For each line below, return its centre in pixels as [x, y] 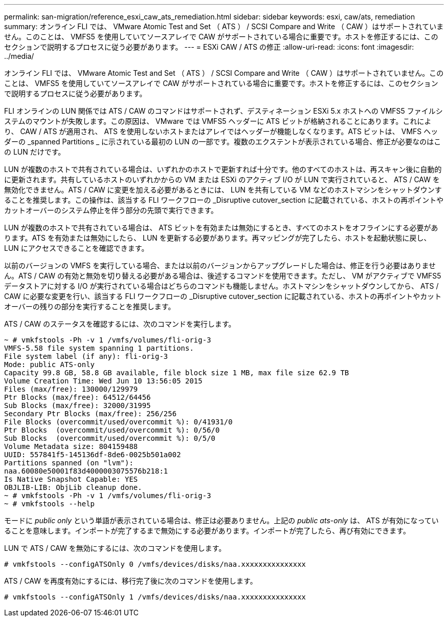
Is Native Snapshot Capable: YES [71, 479]
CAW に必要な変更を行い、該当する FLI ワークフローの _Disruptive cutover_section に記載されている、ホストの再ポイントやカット [223, 296]
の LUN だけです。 [35, 152]
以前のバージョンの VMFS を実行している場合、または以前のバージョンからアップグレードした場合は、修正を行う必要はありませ [220, 265]
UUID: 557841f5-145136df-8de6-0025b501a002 [93, 455]
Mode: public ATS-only [50, 365]
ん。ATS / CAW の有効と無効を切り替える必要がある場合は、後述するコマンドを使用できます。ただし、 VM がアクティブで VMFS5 [223, 276]
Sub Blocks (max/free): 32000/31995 [77, 405]
